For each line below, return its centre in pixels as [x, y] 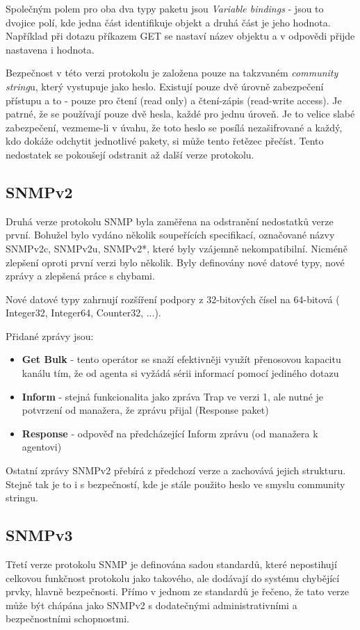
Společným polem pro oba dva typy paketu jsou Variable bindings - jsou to [165, 8]
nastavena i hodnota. [50, 49]
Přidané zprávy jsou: [50, 336]
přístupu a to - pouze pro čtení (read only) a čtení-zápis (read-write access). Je [174, 100]
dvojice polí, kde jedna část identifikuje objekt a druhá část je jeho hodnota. [168, 22]
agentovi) [42, 447]
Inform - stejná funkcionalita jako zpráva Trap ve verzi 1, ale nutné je [173, 396]
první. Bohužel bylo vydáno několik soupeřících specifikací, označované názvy [170, 235]
